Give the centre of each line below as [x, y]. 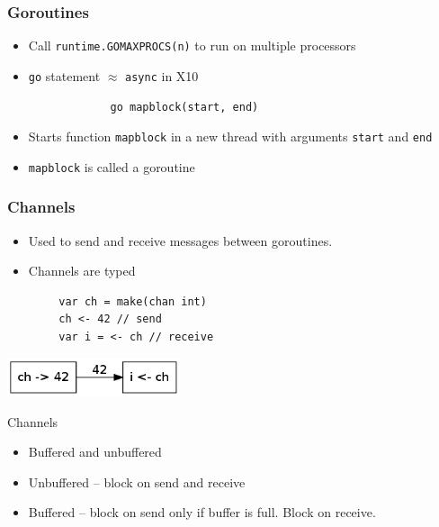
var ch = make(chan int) [133, 301]
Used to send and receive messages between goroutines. [180, 240]
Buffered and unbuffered [95, 452]
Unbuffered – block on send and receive [137, 482]
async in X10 [162, 75]
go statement [64, 75]
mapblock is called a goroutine [112, 166]
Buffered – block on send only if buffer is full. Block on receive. [202, 512]
